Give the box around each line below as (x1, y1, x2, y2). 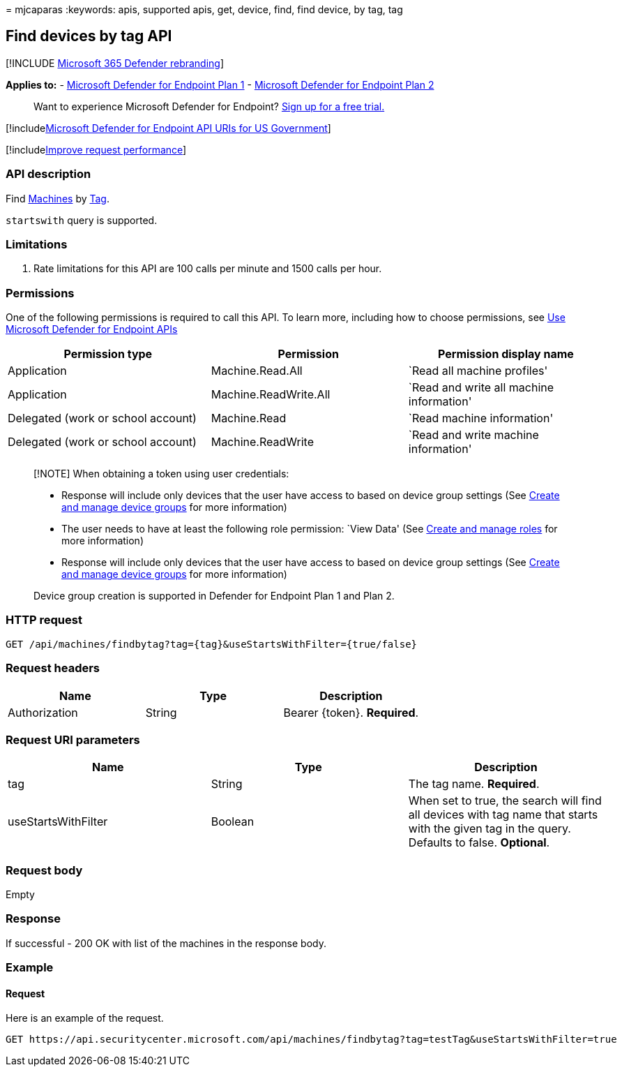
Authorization (8, 705, 78, 720)
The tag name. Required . (408, 777, 540, 791)
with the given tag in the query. (408, 821, 571, 836)
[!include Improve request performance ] (6, 143, 187, 156)
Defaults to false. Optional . (408, 835, 550, 850)
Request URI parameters (6, 732, 140, 747)
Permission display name (438, 347, 574, 362)
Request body (6, 863, 83, 877)
